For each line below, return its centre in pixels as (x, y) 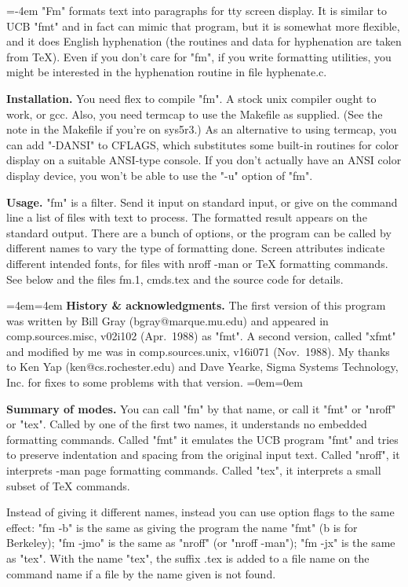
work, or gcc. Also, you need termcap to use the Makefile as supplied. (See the (195, 114)
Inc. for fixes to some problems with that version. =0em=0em (155, 382)
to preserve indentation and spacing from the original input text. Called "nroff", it (203, 455)
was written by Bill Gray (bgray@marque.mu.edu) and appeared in (168, 320)
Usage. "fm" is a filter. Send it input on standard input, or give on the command (202, 202)
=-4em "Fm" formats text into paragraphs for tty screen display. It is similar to (197, 10)
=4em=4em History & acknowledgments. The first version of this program (196, 305)
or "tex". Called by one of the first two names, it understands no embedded (187, 424)
